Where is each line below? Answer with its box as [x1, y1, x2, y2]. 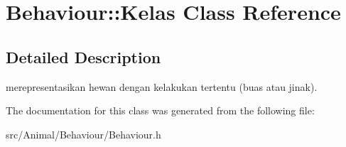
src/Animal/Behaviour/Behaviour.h [6, 126, 161, 141]
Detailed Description [6, 45, 161, 67]
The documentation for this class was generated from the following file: [6, 103, 315, 118]
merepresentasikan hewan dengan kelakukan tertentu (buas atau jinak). [6, 79, 318, 94]
